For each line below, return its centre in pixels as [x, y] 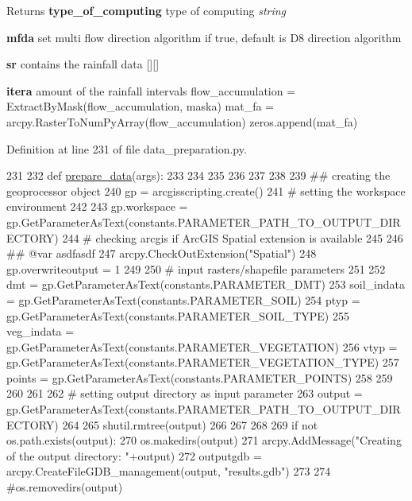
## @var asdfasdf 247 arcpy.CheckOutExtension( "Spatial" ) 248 [162, 253]
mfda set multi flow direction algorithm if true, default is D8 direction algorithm [204, 37]
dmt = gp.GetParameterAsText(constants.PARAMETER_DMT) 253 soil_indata [206, 284]
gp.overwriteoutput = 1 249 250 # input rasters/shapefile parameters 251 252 [196, 268]
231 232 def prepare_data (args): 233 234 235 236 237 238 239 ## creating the [198, 175]
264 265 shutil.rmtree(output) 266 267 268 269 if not [190, 424]
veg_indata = [40, 331]
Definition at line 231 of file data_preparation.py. [127, 148]
